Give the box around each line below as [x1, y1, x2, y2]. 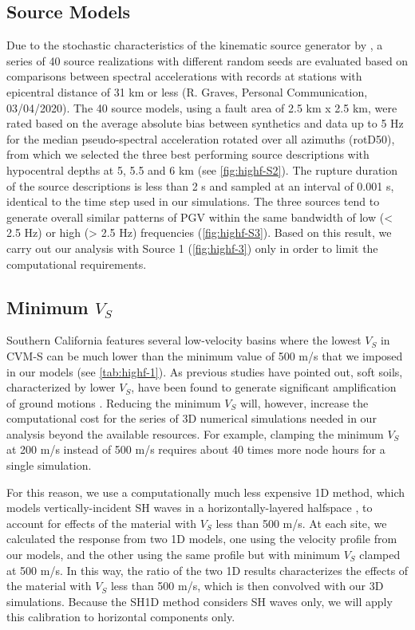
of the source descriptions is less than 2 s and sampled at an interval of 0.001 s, [6, 177, 394, 194]
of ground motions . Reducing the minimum [6, 394, 221, 411]
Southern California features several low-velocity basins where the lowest [6, 332, 362, 348]
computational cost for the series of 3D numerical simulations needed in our [6, 410, 377, 427]
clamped [359, 546, 401, 563]
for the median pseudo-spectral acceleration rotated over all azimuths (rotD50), [6, 130, 395, 147]
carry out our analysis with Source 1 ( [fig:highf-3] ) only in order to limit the [6, 239, 378, 256]
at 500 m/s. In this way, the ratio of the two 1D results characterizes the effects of [6, 561, 409, 578]
